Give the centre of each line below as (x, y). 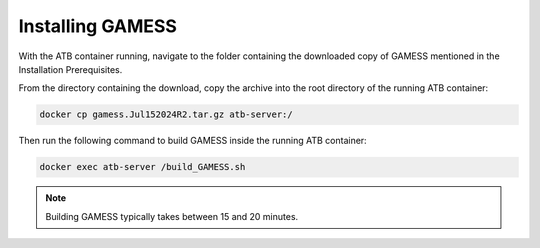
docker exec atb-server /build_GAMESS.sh (142, 167)
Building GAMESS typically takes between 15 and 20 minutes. (172, 216)
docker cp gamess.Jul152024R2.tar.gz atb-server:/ (166, 114)
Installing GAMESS (97, 26)
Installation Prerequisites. (70, 69)
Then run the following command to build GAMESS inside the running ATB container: (192, 141)
